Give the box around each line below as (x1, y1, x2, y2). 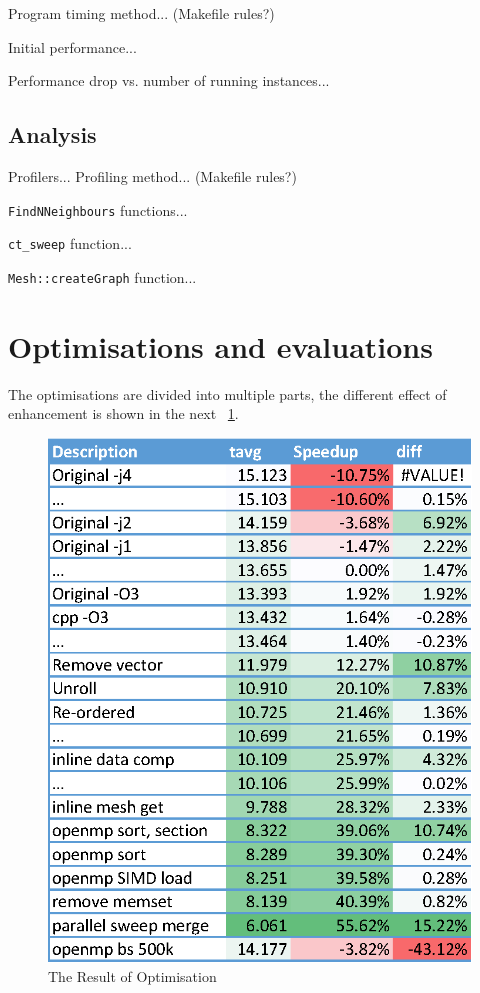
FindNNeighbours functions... (8, 199, 188, 220)
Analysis (8, 119, 97, 150)
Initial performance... (8, 36, 137, 57)
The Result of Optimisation (48, 966, 217, 987)
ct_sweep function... (8, 233, 132, 254)
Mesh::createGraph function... (8, 266, 197, 287)
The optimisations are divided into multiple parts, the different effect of (8, 383, 447, 404)
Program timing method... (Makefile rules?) (8, 3, 275, 23)
